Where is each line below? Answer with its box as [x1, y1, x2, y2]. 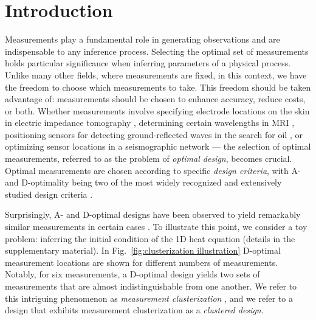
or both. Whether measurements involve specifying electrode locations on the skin [5, 104, 310, 117]
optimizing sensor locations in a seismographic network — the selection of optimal [5, 140, 311, 153]
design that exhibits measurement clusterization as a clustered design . [5, 304, 264, 316]
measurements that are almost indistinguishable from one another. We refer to [5, 280, 297, 292]
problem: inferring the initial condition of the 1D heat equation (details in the [5, 232, 295, 245]
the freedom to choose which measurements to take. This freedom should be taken [5, 80, 311, 93]
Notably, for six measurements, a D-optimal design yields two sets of [5, 268, 260, 280]
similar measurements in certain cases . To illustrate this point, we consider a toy [5, 220, 307, 233]
